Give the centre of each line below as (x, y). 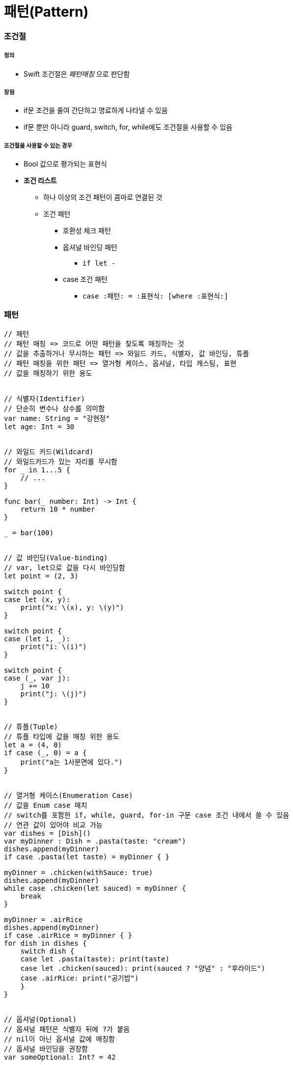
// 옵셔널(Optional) (40, 1019)
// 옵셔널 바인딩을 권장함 (46, 1049)
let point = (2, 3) (41, 576)
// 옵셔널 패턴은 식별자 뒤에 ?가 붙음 (67, 1029)
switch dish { (47, 951)
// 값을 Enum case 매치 (46, 805)
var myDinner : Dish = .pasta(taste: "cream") (95, 841)
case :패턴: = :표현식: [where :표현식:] (155, 296)
